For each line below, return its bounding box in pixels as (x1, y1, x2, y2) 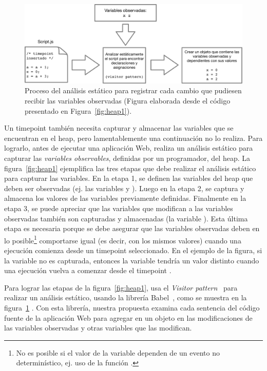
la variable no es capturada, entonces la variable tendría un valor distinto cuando (4, 255, 259, 265)
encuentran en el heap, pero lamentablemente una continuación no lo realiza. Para (4, 132, 263, 143)
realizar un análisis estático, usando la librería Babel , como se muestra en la (4, 292, 247, 303)
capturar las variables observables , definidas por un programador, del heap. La (4, 153, 250, 163)
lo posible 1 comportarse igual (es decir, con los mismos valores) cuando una (4, 233, 241, 245)
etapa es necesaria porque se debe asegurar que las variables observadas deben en (4, 223, 260, 234)
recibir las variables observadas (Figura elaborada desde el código (25, 95, 231, 106)
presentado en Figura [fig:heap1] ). (25, 105, 132, 116)
